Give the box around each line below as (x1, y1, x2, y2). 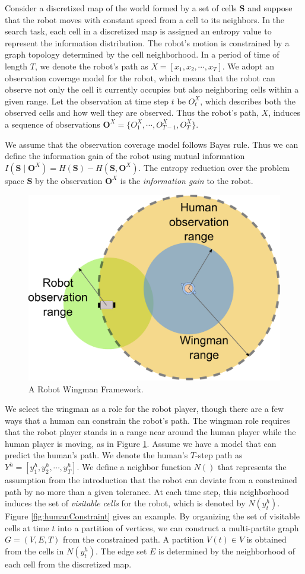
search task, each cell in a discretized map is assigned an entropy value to (5, 25, 272, 37)
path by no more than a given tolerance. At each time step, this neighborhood (5, 485, 289, 497)
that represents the (218, 461, 287, 473)
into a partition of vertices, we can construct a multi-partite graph (58, 521, 299, 534)
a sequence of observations (5, 118, 100, 130)
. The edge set (95, 545, 147, 557)
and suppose (247, 2, 293, 14)
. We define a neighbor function (77, 461, 192, 473)
